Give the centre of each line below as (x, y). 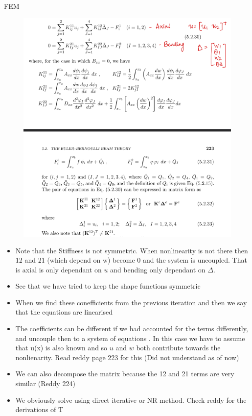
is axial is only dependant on (58, 269)
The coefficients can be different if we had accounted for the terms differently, (132, 329)
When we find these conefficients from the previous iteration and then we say (131, 302)
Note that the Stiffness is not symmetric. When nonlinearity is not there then (132, 250)
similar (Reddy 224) (45, 383)
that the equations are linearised (64, 312)
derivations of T (39, 409)
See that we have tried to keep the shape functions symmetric (108, 286)
